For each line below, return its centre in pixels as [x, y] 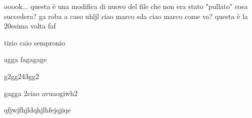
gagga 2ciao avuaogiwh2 [41, 93]
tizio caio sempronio [35, 42]
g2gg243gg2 [21, 76]
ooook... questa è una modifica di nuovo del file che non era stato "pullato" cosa [126, 6]
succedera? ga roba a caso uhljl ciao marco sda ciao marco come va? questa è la [126, 16]
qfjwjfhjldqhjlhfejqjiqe [37, 110]
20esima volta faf [30, 26]
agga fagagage [25, 59]
